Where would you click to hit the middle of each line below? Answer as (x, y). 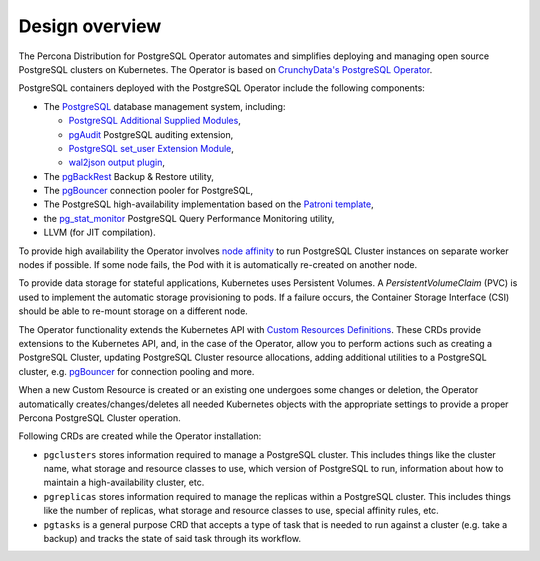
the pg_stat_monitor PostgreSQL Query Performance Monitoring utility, (189, 218)
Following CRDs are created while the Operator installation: (140, 436)
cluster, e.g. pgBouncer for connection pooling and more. (136, 371)
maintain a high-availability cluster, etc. (124, 482)
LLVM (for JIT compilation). (99, 232)
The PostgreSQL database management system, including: (164, 106)
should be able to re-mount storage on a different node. (133, 311)
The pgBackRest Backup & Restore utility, (129, 176)
